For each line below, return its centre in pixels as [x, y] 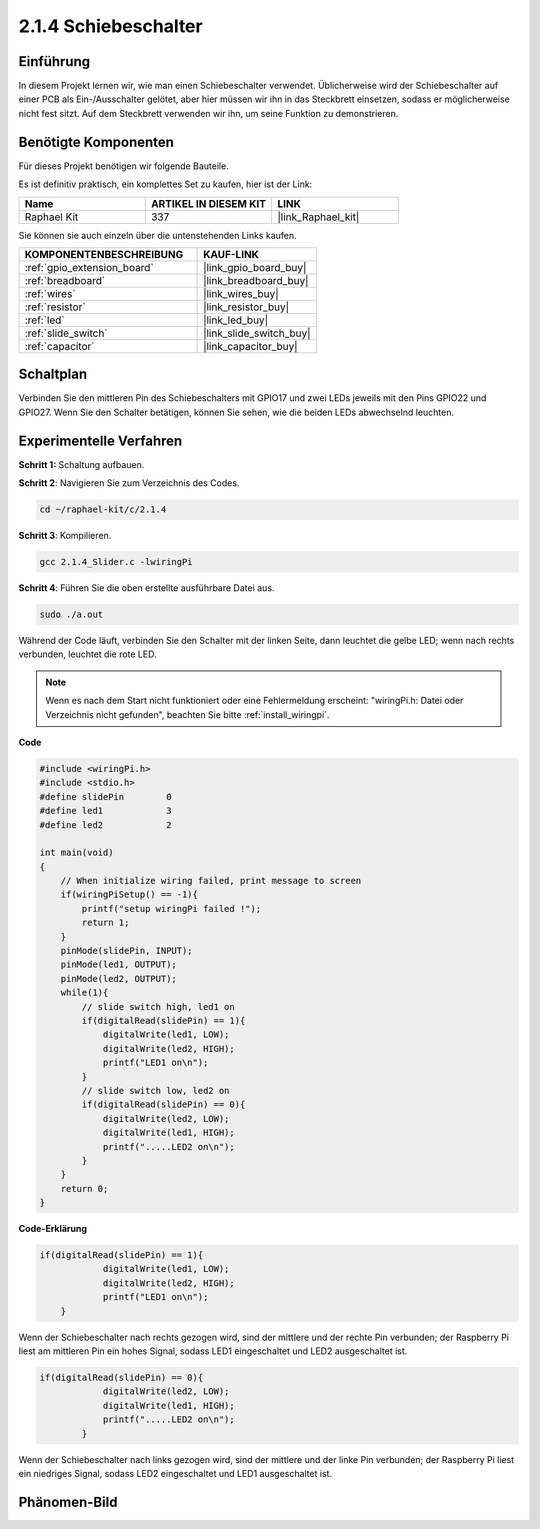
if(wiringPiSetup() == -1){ [129, 894]
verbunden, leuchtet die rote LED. [87, 654]
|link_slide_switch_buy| [257, 333]
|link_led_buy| [236, 320]
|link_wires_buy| [241, 293]
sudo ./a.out [71, 614]
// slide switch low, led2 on [155, 1090]
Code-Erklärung [53, 1229]
